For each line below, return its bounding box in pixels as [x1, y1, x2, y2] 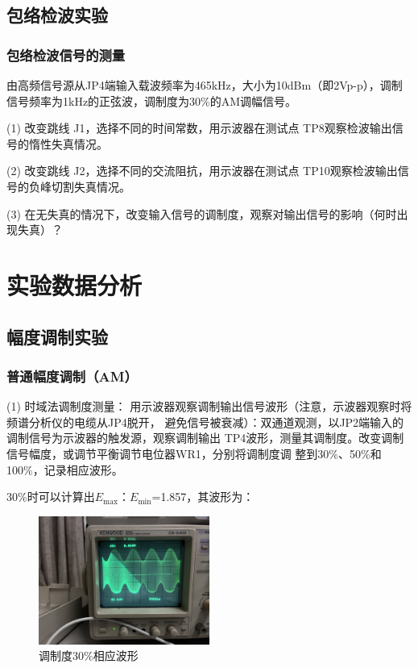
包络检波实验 [6, 2, 108, 27]
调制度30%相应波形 [39, 647, 139, 664]
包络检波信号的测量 [6, 44, 126, 65]
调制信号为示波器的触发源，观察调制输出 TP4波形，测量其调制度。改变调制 [6, 429, 404, 446]
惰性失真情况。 [28, 135, 108, 152]
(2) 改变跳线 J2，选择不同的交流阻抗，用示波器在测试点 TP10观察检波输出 [6, 162, 398, 179]
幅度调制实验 [6, 324, 108, 349]
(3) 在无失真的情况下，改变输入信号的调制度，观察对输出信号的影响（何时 [6, 205, 397, 222]
